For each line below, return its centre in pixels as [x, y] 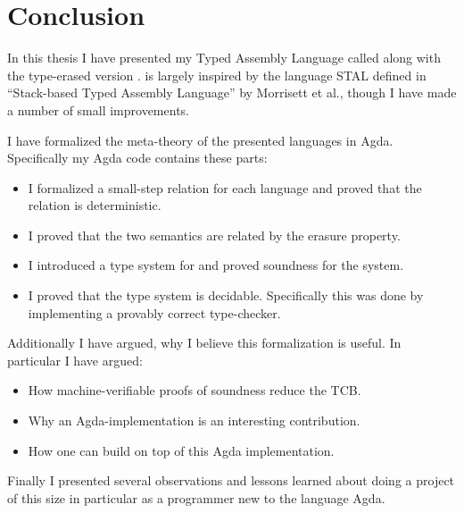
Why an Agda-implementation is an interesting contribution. [194, 420]
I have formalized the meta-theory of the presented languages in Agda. [200, 140]
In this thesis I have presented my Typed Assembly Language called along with [224, 58]
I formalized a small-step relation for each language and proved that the [225, 187]
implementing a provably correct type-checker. [154, 312]
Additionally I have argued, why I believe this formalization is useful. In [204, 343]
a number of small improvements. [98, 109]
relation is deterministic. [95, 205]
